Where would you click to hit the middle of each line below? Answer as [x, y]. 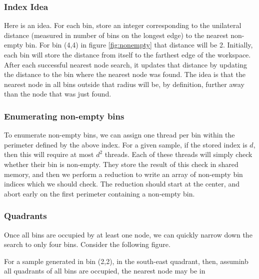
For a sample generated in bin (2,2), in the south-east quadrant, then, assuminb [126, 261]
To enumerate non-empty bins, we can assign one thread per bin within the [119, 135]
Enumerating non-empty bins [64, 116]
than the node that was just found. [58, 94]
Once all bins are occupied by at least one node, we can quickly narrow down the [128, 234]
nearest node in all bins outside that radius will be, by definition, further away [124, 84]
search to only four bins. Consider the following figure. [87, 244]
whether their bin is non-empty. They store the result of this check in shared [121, 164]
